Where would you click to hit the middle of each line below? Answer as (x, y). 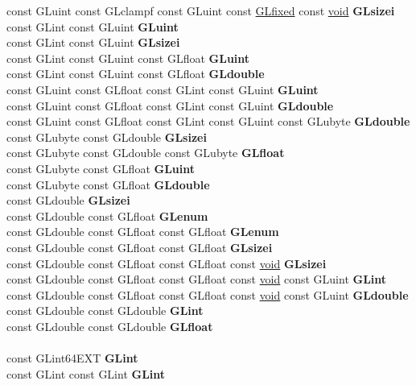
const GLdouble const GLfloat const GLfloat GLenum (143, 232)
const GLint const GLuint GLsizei (93, 42)
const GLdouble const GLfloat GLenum (107, 215)
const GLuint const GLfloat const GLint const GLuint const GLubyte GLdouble (208, 121)
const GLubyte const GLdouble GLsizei (107, 137)
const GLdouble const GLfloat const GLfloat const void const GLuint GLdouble (208, 294)
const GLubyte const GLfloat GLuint (101, 168)
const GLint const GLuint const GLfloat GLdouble (136, 74)
